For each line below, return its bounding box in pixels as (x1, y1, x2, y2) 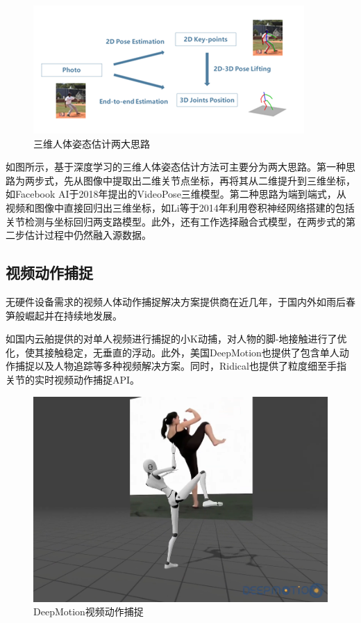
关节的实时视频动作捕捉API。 (6, 372, 140, 386)
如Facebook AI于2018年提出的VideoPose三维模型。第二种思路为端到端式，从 (6, 187, 346, 201)
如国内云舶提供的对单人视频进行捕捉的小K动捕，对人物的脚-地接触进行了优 (6, 331, 347, 346)
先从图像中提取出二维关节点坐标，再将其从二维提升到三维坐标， (63, 173, 355, 187)
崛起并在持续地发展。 (24, 308, 122, 322)
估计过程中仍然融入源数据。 (24, 228, 151, 242)
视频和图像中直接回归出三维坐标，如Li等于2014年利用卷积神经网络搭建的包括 (6, 200, 355, 214)
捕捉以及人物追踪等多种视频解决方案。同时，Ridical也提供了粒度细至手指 (15, 358, 346, 373)
